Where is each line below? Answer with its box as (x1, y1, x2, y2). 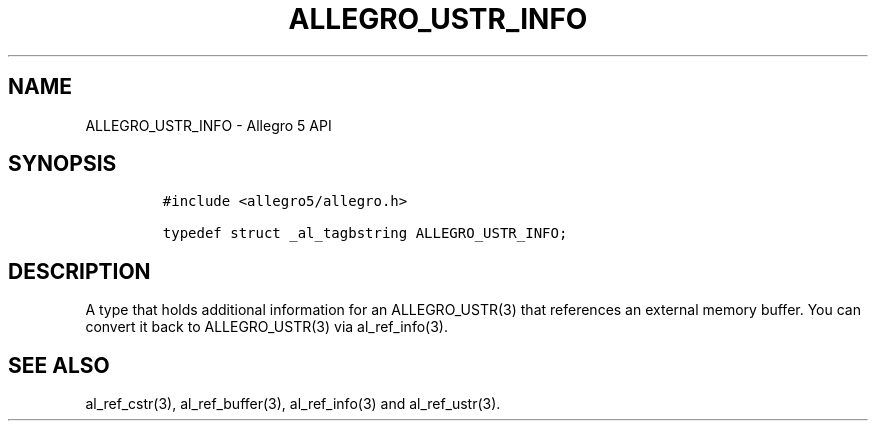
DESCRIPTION (8, 258, 151, 284)
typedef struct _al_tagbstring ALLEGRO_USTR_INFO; (162, 225, 568, 242)
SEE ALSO (8, 352, 110, 378)
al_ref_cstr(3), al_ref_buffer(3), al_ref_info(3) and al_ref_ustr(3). (85, 395, 501, 413)
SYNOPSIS (8, 151, 117, 177)
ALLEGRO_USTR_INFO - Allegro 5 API (85, 116, 332, 134)
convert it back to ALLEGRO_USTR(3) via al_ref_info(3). (85, 318, 448, 336)
